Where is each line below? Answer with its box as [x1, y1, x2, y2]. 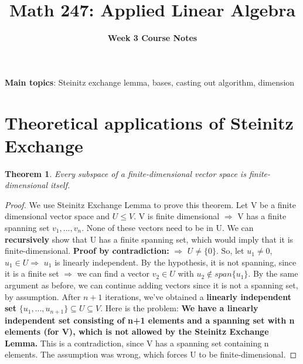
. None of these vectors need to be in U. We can [81, 222, 254, 233]
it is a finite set [5, 267, 59, 280]
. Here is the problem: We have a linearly [100, 302, 258, 314]
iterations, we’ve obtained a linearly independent [105, 290, 291, 302]
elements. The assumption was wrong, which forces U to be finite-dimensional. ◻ [5, 348, 297, 360]
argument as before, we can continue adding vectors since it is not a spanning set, [5, 278, 298, 291]
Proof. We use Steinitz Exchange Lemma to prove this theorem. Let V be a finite [5, 198, 296, 210]
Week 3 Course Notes [107, 32, 198, 44]
